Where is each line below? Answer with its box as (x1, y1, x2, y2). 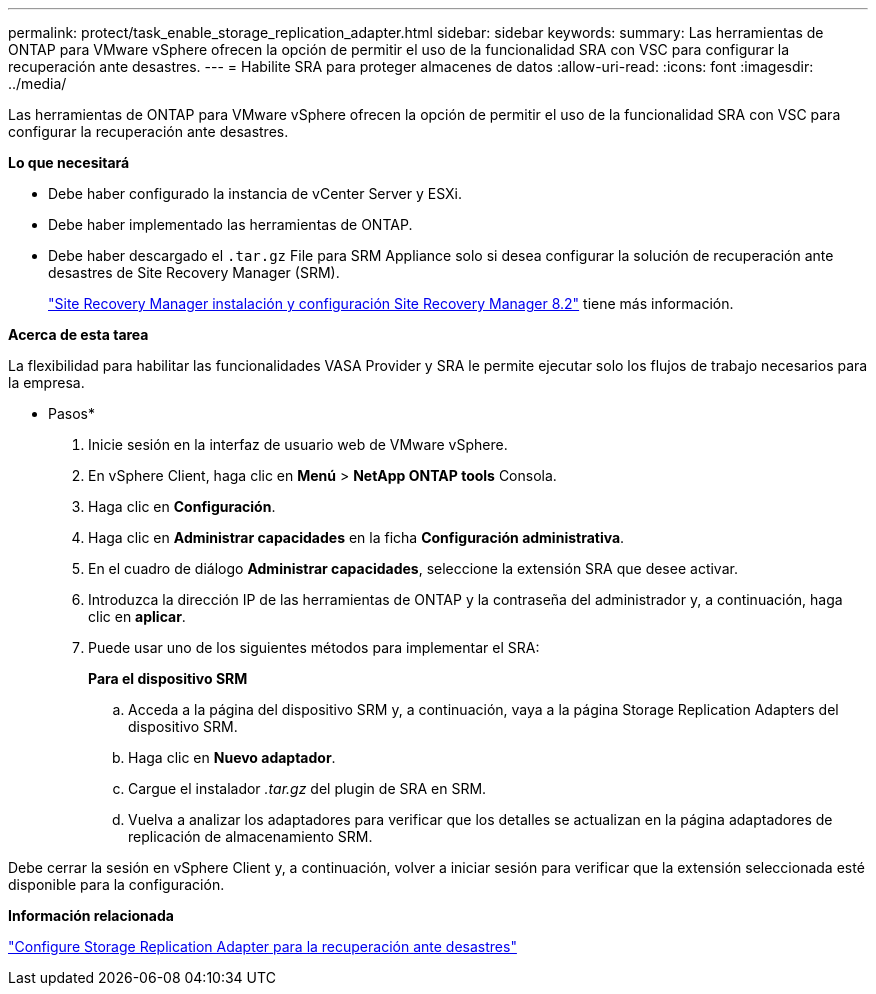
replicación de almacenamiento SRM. (128, 828, 373, 845)
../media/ (8, 75, 67, 92)
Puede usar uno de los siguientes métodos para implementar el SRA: (88, 639, 540, 656)
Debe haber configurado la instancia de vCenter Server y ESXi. (48, 185, 463, 202)
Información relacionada (8, 907, 174, 924)
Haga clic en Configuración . (88, 498, 276, 515)
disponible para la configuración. (8, 876, 225, 893)
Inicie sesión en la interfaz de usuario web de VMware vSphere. (88, 436, 508, 453)
